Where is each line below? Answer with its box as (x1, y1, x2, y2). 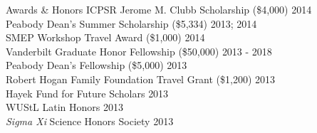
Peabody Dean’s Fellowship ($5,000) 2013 (6, 58, 187, 73)
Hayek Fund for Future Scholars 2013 (6, 85, 169, 100)
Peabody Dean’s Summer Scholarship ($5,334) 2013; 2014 (6, 16, 257, 31)
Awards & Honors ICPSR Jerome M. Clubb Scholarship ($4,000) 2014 (6, 2, 312, 16)
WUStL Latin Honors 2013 (6, 100, 124, 115)
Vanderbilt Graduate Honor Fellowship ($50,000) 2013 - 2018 (6, 43, 272, 58)
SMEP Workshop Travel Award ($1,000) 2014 (6, 30, 205, 45)
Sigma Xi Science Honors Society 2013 (6, 113, 174, 128)
